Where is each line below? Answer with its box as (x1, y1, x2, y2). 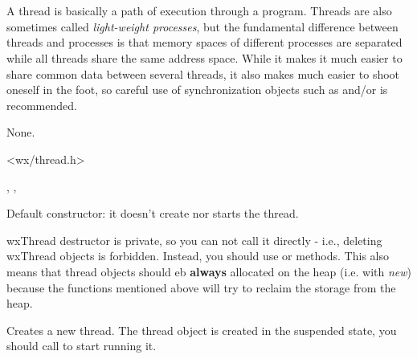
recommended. (6, 96, 77, 113)
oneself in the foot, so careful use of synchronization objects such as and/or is (6, 81, 388, 98)
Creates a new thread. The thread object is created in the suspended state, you (6, 321, 397, 338)
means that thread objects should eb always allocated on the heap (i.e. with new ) (6, 263, 412, 279)
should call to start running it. (6, 337, 157, 354)
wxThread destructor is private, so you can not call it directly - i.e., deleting (6, 231, 382, 248)
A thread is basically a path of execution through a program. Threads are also (6, 2, 392, 19)
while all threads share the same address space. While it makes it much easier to (6, 49, 403, 66)
